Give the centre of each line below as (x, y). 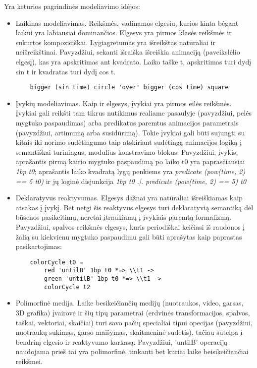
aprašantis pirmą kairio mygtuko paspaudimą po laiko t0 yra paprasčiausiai (130, 161)
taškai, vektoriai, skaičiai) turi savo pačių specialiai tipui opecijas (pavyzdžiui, (134, 322)
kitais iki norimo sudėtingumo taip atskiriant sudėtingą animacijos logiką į (129, 142)
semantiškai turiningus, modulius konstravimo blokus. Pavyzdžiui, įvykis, (127, 152)
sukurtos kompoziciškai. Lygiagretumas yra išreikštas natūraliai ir (115, 42)
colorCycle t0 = (56, 262)
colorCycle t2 (67, 287)
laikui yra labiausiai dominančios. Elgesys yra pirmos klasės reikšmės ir (124, 32)
